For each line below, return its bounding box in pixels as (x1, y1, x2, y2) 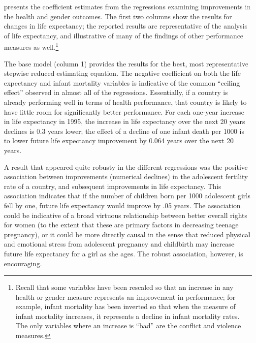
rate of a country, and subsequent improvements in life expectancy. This (4, 181, 222, 191)
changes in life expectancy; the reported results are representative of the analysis (4, 21, 248, 31)
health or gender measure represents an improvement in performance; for (15, 291, 236, 302)
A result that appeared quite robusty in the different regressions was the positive (4, 161, 248, 172)
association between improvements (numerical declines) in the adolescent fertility (4, 171, 248, 182)
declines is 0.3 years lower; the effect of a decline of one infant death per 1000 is (4, 125, 245, 136)
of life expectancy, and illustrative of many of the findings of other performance (4, 30, 244, 40)
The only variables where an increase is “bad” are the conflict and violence (15, 320, 241, 331)
